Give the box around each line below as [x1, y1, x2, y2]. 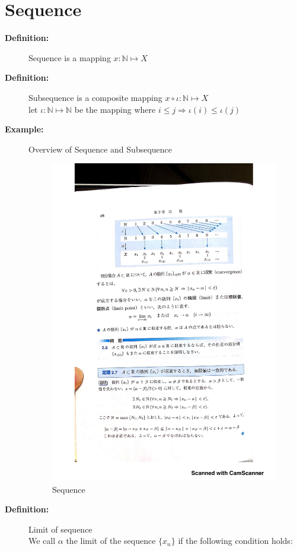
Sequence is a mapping [28, 51, 111, 64]
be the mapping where [74, 103, 156, 115]
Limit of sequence [28, 522, 92, 535]
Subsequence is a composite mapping [28, 91, 162, 103]
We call [28, 534, 56, 547]
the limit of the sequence [66, 534, 156, 547]
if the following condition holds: [178, 534, 293, 547]
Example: [5, 123, 44, 135]
